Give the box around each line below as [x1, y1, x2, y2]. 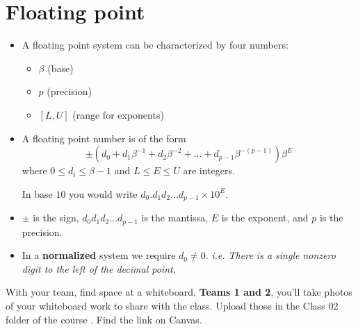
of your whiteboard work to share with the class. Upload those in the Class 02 [6, 298, 339, 312]
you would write [69, 186, 138, 201]
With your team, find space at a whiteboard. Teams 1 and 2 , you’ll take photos [6, 285, 352, 299]
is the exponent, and [221, 210, 309, 225]
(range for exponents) [72, 107, 164, 121]
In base [22, 186, 53, 201]
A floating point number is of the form [22, 130, 186, 145]
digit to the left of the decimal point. [22, 261, 176, 276]
